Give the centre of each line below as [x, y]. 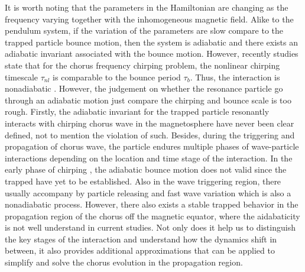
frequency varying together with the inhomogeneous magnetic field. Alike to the [149, 19]
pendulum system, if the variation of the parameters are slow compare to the [144, 30]
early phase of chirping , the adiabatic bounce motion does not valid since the [146, 169]
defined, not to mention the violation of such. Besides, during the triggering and [150, 135]
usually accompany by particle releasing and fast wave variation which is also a [148, 192]
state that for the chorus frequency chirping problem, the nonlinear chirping [142, 65]
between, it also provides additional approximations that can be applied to [140, 250]
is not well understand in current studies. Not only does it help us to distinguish [150, 227]
